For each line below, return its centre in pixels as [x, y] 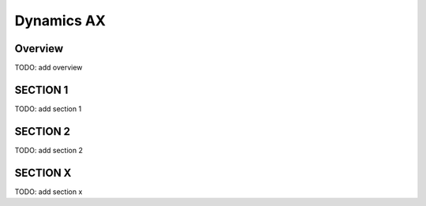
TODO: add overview [49, 68]
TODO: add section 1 [48, 109]
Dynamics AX [60, 21]
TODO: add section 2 [49, 150]
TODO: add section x [49, 191]
